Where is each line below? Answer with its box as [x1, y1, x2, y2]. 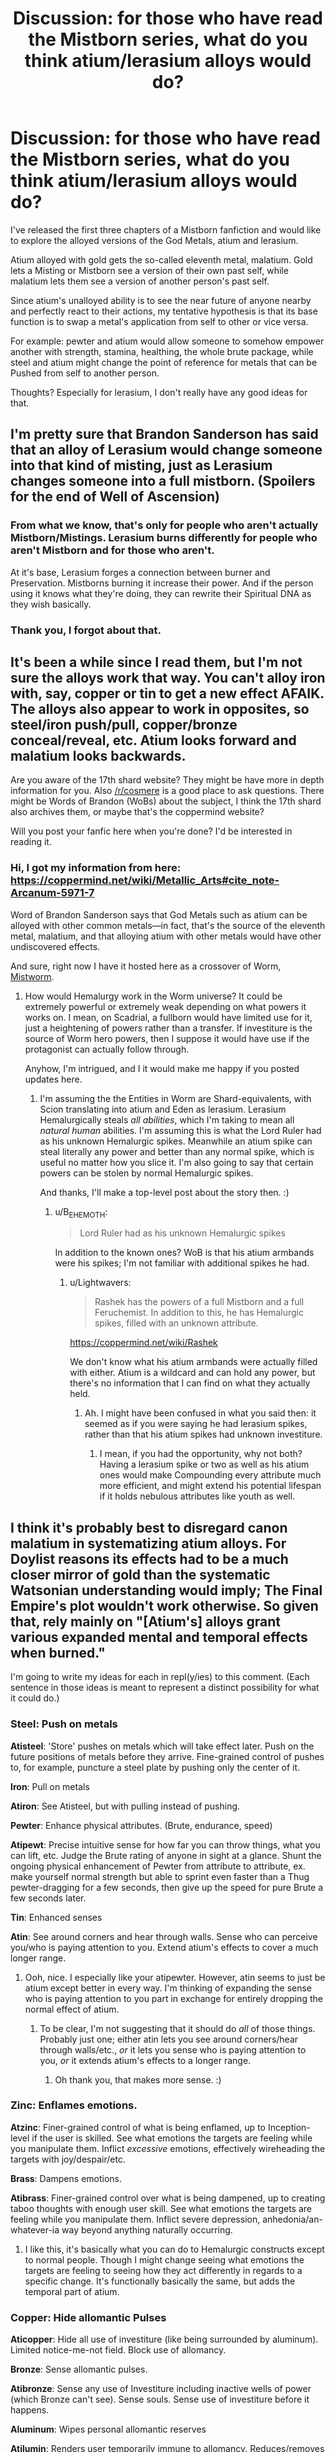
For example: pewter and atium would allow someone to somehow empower [10, 335, 325, 347]
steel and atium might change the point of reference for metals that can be [10, 356, 318, 368]
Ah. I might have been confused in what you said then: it [84, 1407, 317, 1419]
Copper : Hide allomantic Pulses [10, 2310, 167, 2324]
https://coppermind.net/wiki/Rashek [69, 1337, 218, 1349]
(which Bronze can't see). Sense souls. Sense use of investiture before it [10, 2393, 310, 2406]
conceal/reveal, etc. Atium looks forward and [10, 732, 297, 749]
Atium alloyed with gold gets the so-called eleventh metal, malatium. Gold [10, 253, 313, 266]
